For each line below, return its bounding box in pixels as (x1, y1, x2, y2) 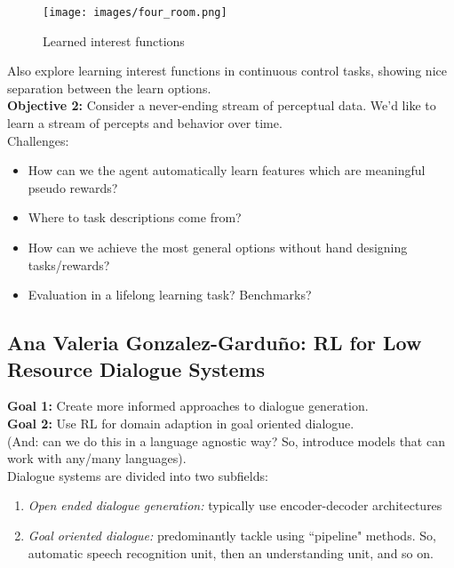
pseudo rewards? (28, 178, 118, 196)
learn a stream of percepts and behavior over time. (7, 114, 283, 132)
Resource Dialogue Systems (7, 355, 266, 382)
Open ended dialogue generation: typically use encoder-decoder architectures (28, 496, 442, 515)
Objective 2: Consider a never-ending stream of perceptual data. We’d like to (7, 96, 436, 115)
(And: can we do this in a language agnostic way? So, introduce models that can (7, 431, 445, 450)
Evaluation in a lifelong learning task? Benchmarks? (28, 285, 312, 304)
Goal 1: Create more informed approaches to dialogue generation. (7, 396, 369, 415)
